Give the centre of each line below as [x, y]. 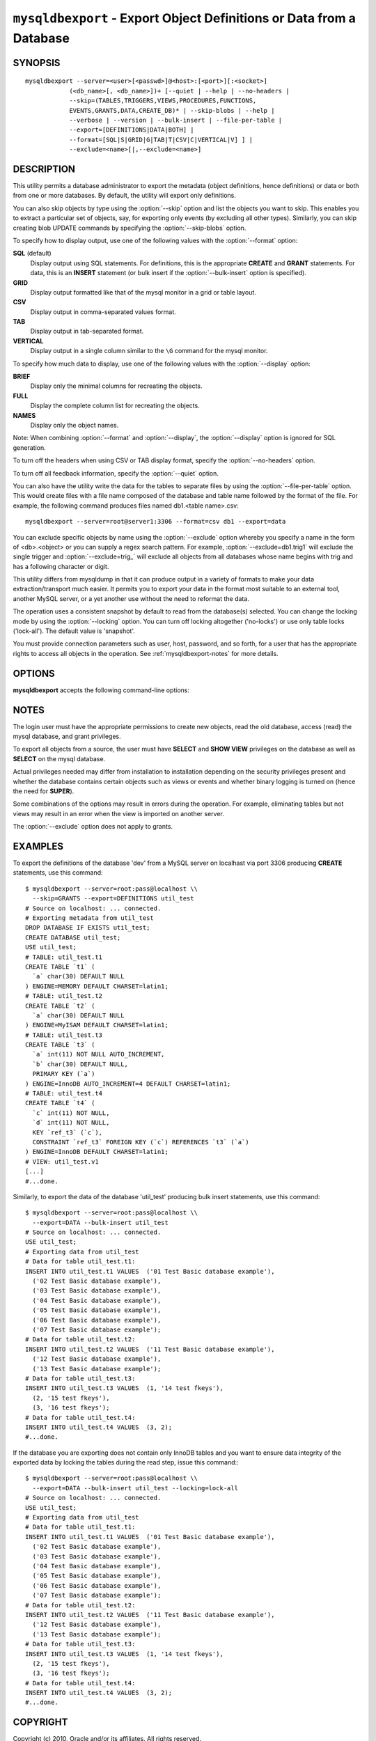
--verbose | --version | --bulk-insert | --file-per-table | [176, 120]
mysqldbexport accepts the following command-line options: [101, 690]
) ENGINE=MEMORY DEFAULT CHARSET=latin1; [97, 986]
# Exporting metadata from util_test [90, 918]
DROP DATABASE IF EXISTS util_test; [88, 928]
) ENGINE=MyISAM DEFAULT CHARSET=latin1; [97, 1025]
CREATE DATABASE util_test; [73, 937]
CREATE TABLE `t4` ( [60, 1103]
